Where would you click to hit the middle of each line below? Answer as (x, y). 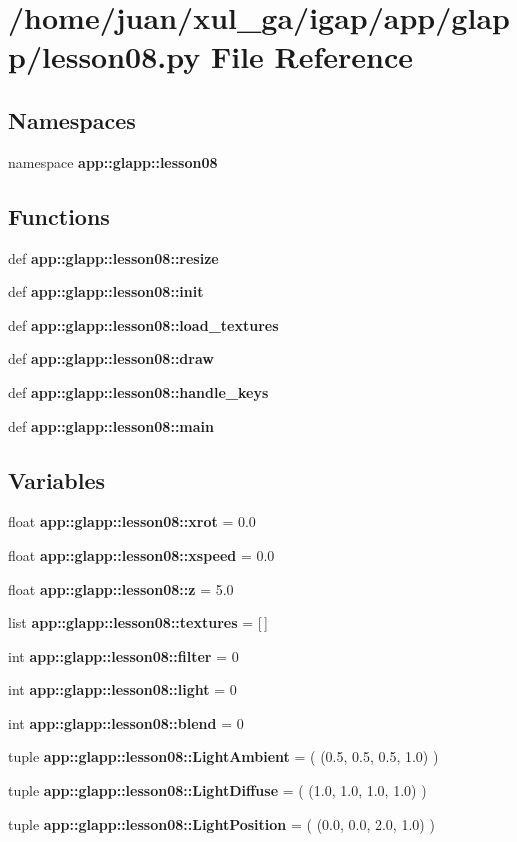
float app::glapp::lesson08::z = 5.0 (121, 588)
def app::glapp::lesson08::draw (111, 358)
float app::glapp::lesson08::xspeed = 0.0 (141, 554)
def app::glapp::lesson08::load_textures (143, 324)
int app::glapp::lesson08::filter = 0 (123, 655)
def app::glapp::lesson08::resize (113, 257)
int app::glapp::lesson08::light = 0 (122, 689)
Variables (57, 479)
